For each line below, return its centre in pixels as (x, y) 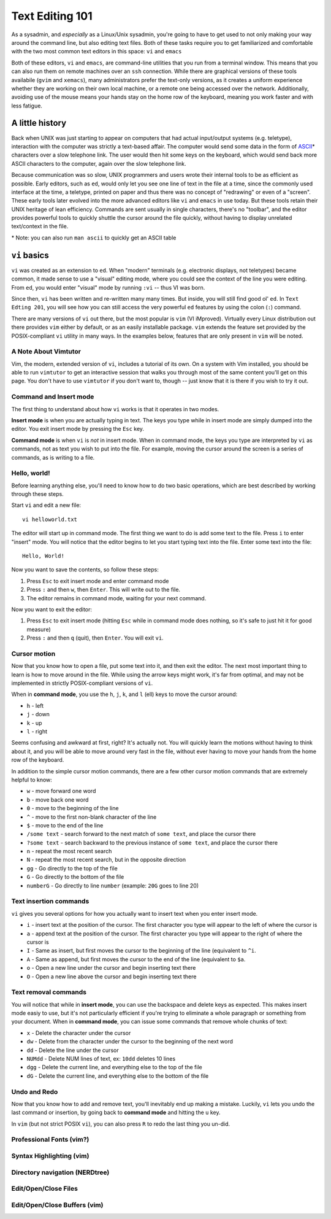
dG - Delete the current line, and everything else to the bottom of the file (118, 1076)
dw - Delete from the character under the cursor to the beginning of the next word (130, 1042)
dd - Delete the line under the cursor (73, 1050)
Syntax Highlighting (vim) (50, 1156)
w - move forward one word (61, 791)
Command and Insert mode (53, 397)
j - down (38, 714)
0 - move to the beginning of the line (73, 808)
